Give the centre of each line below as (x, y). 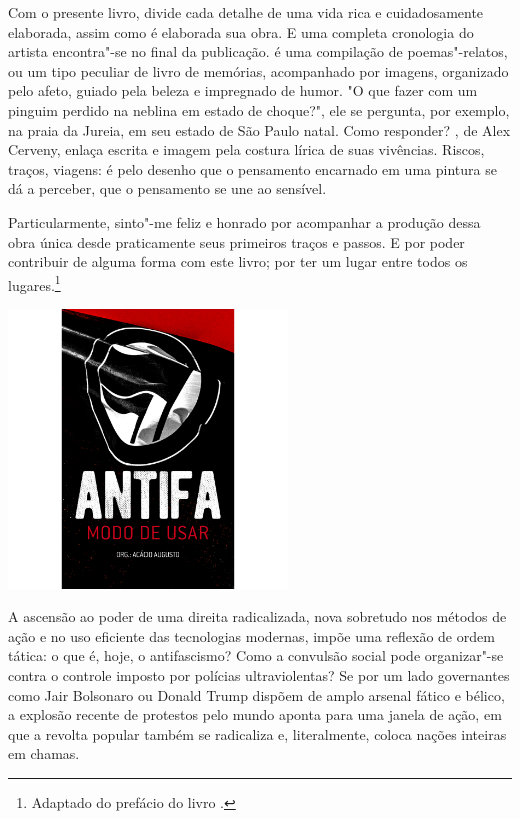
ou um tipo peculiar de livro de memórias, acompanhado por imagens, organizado (258, 70)
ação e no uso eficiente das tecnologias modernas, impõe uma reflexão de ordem (251, 635)
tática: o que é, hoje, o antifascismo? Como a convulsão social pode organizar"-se (256, 655)
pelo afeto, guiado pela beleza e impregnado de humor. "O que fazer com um (243, 90)
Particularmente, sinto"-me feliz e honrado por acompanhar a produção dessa (244, 221)
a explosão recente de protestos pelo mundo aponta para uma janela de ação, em (255, 714)
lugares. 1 (34, 283)
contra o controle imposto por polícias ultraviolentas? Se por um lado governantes (259, 675)
